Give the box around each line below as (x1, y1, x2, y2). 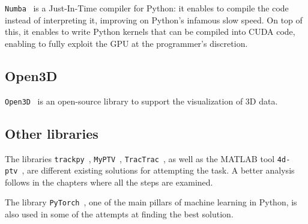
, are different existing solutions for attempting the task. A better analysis (22, 164, 295, 177)
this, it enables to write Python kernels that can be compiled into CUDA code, (5, 25, 295, 38)
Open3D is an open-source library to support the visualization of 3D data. (5, 94, 278, 107)
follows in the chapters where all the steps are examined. (5, 175, 213, 188)
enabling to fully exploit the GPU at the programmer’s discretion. (5, 37, 248, 49)
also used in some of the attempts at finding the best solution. (5, 208, 234, 220)
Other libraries (5, 124, 98, 142)
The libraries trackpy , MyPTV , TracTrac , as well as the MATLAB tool (5, 152, 275, 165)
